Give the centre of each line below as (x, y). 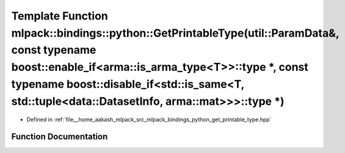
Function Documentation (60, 137)
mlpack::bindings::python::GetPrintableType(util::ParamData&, (175, 33)
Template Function (60, 16)
